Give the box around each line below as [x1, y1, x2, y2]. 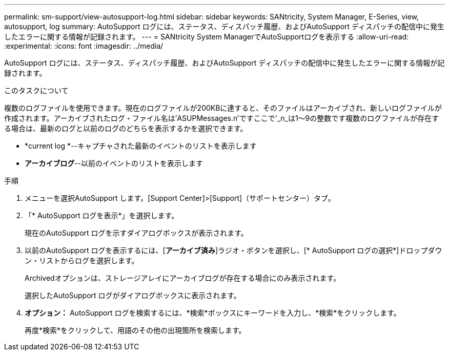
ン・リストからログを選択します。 [25, 256, 139, 265]
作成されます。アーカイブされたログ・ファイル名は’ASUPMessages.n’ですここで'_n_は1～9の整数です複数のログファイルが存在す [4, 114, 439, 122]
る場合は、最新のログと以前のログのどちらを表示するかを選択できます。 [4, 124, 248, 133]
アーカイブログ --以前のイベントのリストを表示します [25, 159, 203, 168]
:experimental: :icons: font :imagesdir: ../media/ [4, 41, 164, 50]
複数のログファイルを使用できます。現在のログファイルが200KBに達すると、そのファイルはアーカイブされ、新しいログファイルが [4, 103, 442, 112]
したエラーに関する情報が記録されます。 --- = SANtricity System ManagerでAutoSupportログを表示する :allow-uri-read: [4, 32, 409, 41]
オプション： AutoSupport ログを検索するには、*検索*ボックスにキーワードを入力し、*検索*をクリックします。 [25, 308, 401, 317]
